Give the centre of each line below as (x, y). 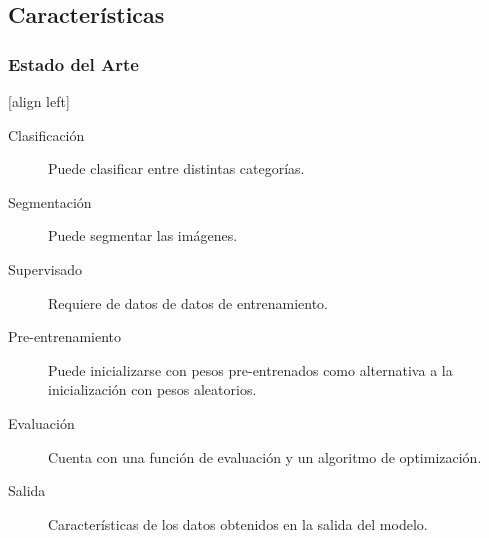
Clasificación (46, 134)
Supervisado (45, 268)
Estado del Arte (73, 63)
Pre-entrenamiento (65, 336)
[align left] (39, 101)
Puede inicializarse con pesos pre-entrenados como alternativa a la (250, 369)
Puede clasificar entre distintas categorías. (176, 168)
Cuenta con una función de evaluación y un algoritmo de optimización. (265, 456)
